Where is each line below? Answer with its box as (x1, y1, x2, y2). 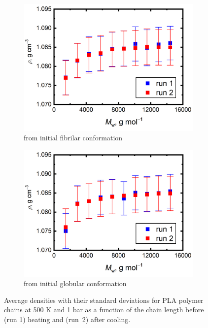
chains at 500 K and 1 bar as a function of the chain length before (4, 304, 204, 315)
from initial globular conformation (24, 278, 127, 289)
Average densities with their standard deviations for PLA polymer (4, 295, 204, 305)
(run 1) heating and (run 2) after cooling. (4, 314, 131, 324)
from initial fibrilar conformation (24, 132, 123, 143)
